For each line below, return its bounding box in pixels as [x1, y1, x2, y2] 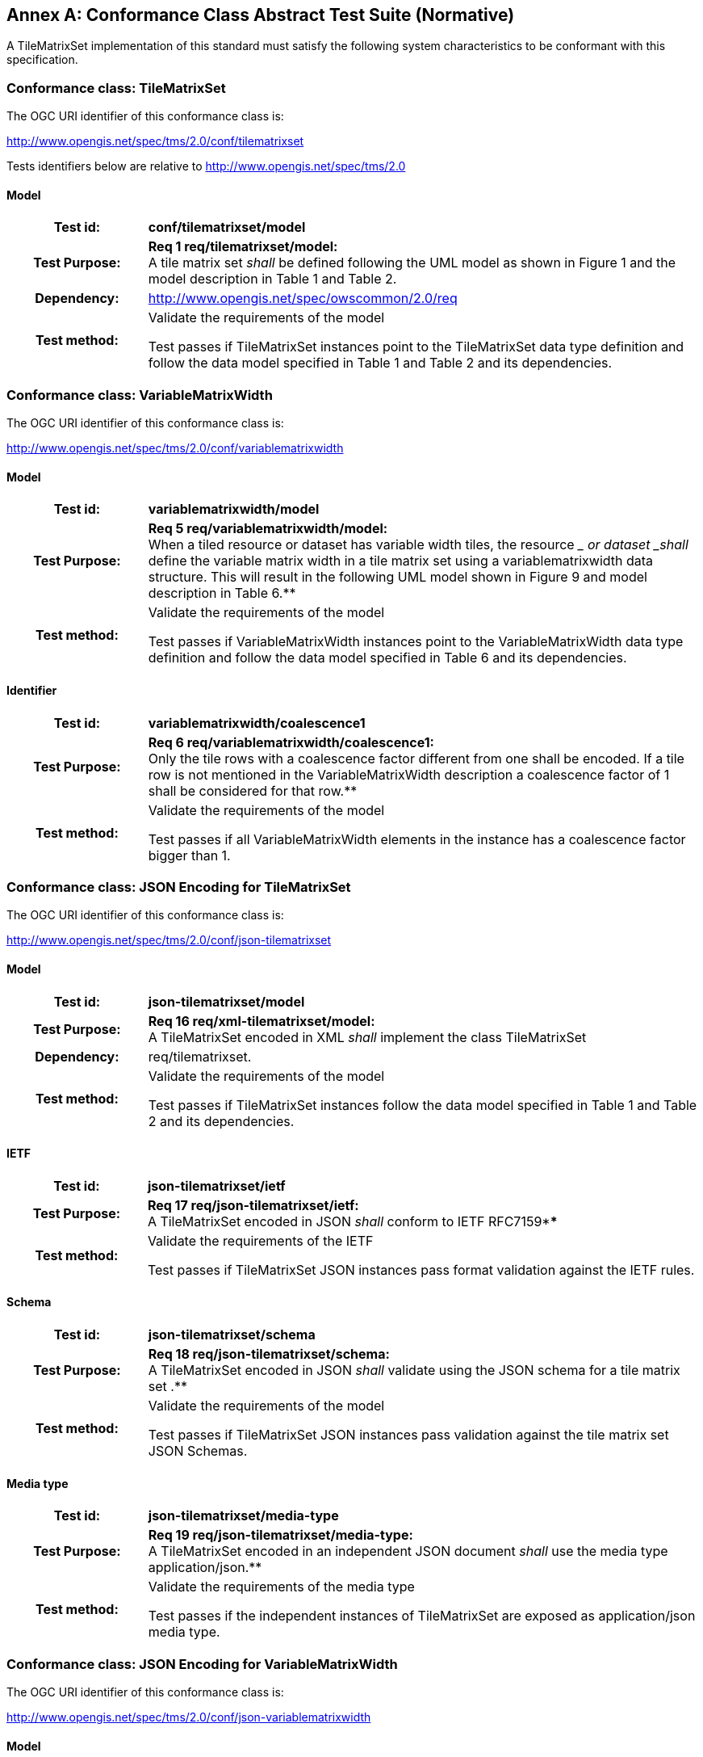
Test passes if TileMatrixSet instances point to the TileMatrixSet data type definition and [148, 338, 684, 355]
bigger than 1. [148, 847, 231, 864]
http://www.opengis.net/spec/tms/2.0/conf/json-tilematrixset [6, 933, 332, 948]
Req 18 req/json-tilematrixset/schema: [148, 1345, 390, 1362]
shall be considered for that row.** [148, 782, 358, 799]
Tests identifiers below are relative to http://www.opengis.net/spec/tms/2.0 [6, 159, 406, 174]
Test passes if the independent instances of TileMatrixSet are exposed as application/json [148, 1608, 696, 1625]
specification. [6, 53, 78, 67]
